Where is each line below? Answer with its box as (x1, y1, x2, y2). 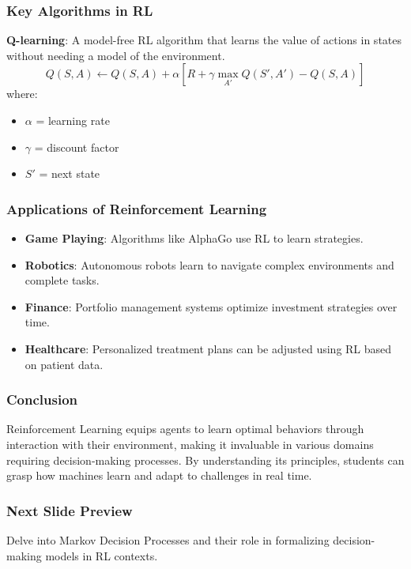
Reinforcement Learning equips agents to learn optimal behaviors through (6, 420, 364, 437)
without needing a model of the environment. (6, 47, 225, 63)
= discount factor (34, 138, 119, 155)
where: (6, 85, 38, 102)
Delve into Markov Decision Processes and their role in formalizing (6, 531, 330, 548)
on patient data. (25, 356, 104, 372)
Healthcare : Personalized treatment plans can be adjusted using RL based (25, 340, 392, 356)
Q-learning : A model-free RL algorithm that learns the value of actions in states (6, 32, 402, 48)
